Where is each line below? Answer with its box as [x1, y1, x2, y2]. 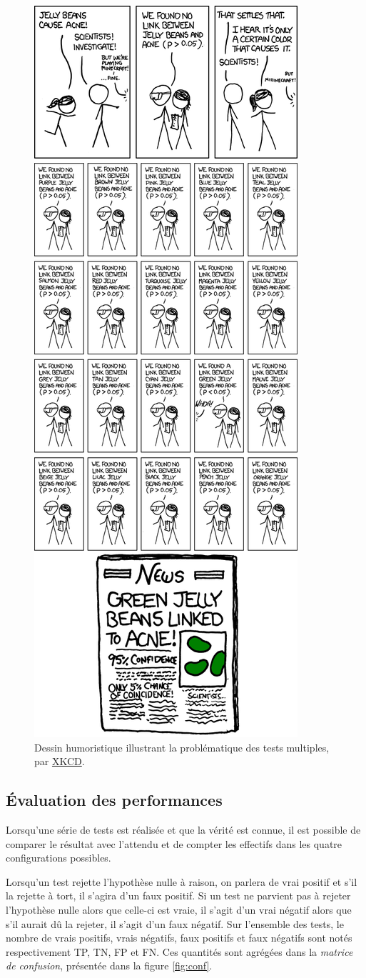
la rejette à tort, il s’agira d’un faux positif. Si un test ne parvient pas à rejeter [6, 888, 351, 903]
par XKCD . [34, 754, 85, 769]
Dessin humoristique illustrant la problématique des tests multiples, [34, 739, 330, 754]
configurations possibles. [6, 850, 111, 865]
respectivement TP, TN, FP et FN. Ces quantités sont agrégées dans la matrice [6, 944, 353, 959]
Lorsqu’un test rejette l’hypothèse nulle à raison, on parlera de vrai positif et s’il [6, 874, 357, 889]
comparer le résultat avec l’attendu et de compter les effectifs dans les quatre [6, 836, 342, 851]
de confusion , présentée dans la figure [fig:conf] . [6, 958, 213, 973]
